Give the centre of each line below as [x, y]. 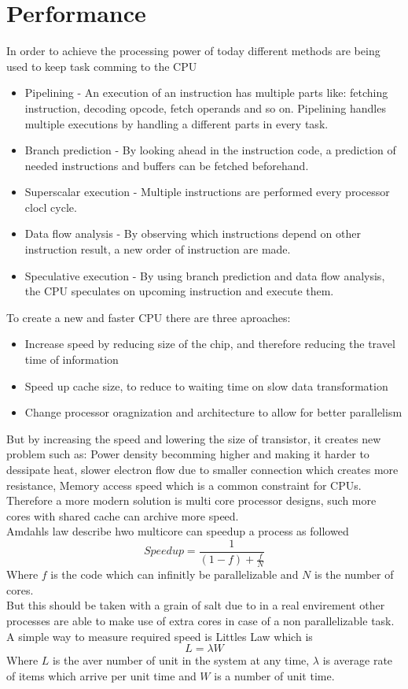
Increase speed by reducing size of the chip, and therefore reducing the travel [210, 344]
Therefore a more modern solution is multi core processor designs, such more [191, 500]
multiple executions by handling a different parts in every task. [176, 123]
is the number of [354, 574]
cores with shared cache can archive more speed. [123, 515]
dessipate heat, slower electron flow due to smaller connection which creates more [202, 469]
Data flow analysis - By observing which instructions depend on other [193, 233]
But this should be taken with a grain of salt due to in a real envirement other [196, 605]
